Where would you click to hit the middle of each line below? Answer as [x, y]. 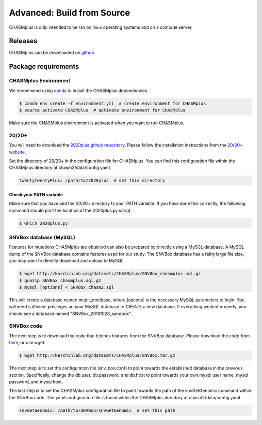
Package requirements [44, 66]
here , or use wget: [27, 343]
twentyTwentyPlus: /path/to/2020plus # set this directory [92, 181]
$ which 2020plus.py [43, 223]
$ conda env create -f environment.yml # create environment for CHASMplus [113, 103]
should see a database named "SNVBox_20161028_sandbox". [70, 314]
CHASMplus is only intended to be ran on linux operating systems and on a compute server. [101, 27]
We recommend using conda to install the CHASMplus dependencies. [79, 91]
